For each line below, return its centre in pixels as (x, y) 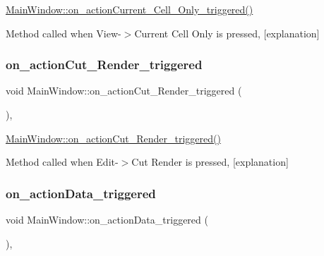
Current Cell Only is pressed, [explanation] (227, 33)
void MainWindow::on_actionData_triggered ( (107, 219)
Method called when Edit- (62, 162)
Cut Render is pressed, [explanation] (210, 162)
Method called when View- (64, 33)
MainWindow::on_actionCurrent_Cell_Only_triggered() (130, 9)
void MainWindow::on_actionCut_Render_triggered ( (124, 91)
